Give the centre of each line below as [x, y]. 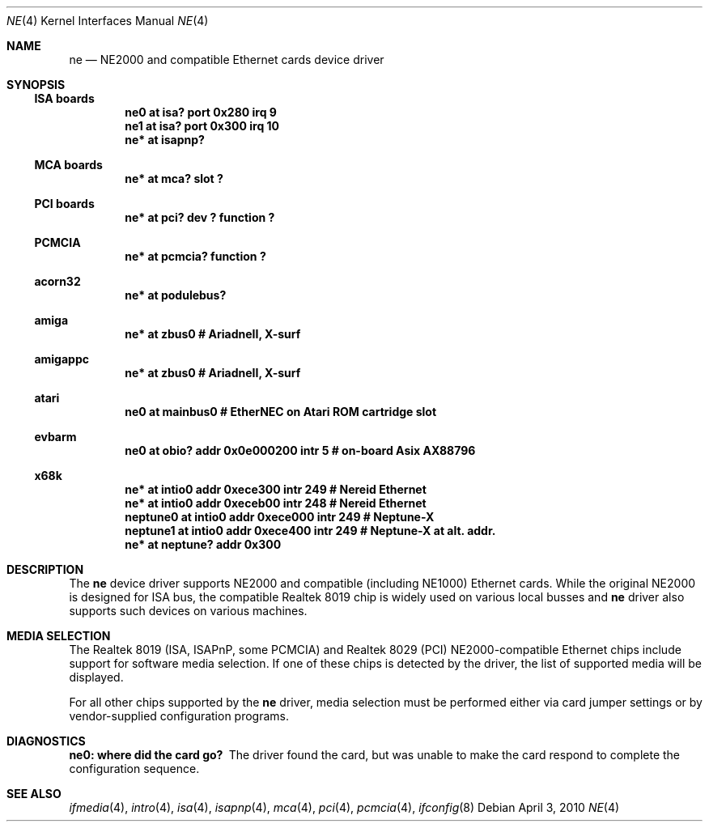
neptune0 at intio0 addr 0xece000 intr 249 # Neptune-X [280, 517]
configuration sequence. [134, 769]
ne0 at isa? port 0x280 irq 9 [201, 112]
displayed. [96, 677]
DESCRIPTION [45, 569]
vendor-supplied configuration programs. [179, 716]
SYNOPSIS [36, 85]
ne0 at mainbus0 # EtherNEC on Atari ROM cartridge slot [281, 412]
